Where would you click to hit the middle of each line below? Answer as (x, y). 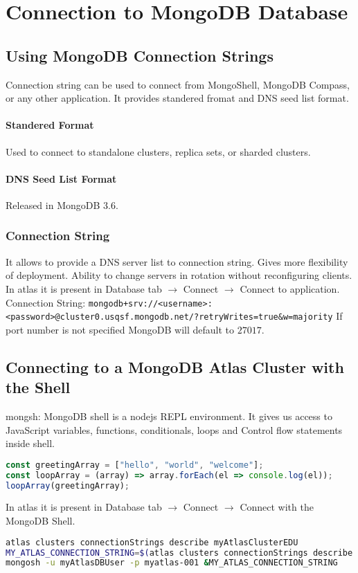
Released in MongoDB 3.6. (62, 204)
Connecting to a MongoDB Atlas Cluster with (175, 366)
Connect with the (277, 507)
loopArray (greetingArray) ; (68, 485)
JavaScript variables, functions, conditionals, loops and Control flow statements (174, 429)
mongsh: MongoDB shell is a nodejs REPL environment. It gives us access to (169, 416)
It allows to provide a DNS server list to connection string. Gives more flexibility (177, 261)
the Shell (38, 387)
